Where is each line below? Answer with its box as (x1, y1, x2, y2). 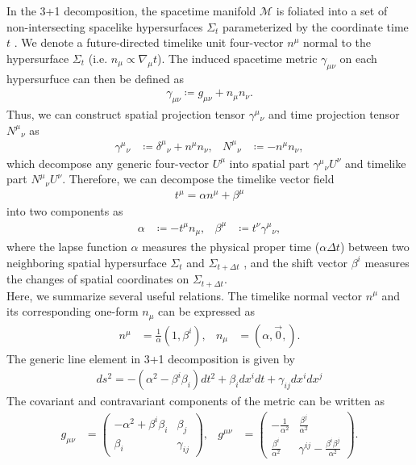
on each (339, 49, 377, 66)
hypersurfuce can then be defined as (6, 69, 184, 86)
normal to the (303, 34, 372, 51)
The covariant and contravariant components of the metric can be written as (6, 392, 385, 409)
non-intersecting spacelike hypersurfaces (6, 18, 203, 35)
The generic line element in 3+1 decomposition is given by (6, 350, 295, 367)
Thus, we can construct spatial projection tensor (6, 106, 245, 122)
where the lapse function (6, 238, 127, 255)
